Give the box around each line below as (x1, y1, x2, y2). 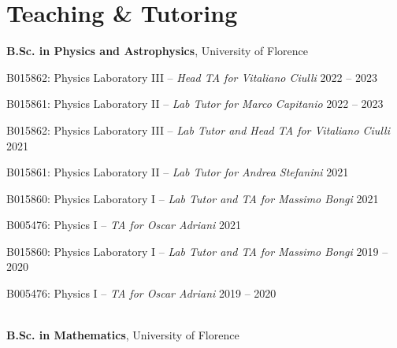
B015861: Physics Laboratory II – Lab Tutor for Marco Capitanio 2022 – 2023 (6, 95, 384, 112)
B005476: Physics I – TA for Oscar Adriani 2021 (6, 217, 242, 233)
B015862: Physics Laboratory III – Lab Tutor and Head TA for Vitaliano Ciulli (6, 121, 390, 138)
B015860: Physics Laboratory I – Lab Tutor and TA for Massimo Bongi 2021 (6, 190, 379, 206)
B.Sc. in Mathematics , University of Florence (6, 327, 239, 343)
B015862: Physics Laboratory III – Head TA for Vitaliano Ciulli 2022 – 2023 (6, 68, 377, 85)
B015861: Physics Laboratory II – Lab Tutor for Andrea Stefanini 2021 (6, 164, 349, 180)
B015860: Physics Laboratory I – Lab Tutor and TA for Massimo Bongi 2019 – (6, 242, 388, 259)
